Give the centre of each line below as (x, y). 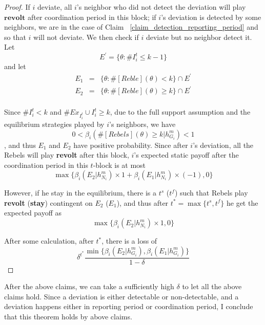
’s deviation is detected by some (211, 17)
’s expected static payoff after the (186, 155)
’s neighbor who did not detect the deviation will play (161, 7)
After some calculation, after (49, 241)
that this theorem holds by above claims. (68, 317)
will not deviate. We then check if (86, 37)
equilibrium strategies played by (54, 124)
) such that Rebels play (211, 193)
